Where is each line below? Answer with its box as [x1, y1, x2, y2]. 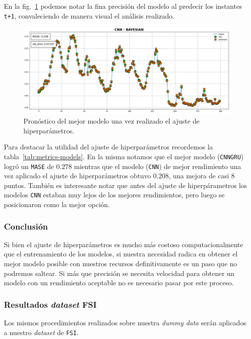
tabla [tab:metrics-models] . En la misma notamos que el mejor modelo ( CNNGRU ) [4, 151, 244, 161]
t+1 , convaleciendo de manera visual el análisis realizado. [4, 10, 174, 21]
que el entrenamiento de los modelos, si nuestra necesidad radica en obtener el [4, 249, 238, 259]
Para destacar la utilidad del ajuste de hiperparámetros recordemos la [4, 142, 213, 152]
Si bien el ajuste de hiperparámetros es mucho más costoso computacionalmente [4, 239, 243, 249]
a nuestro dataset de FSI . [4, 327, 79, 337]
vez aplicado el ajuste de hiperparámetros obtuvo [4, 170, 151, 181]
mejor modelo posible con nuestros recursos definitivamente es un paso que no [4, 258, 237, 268]
